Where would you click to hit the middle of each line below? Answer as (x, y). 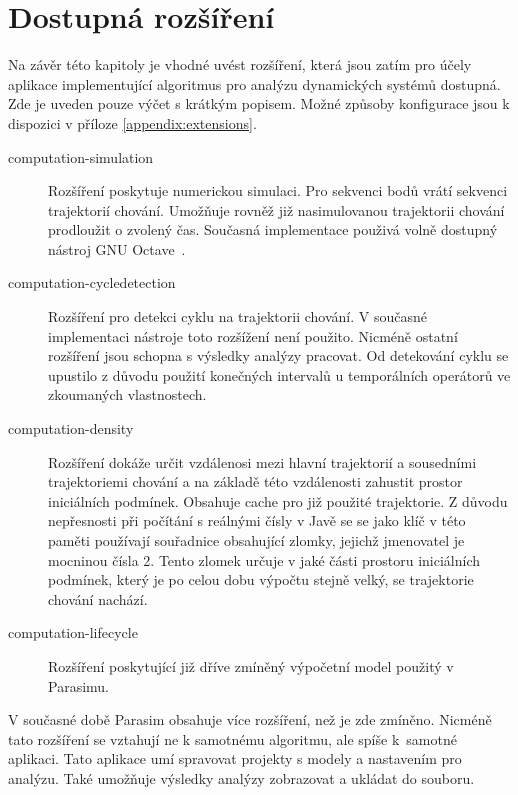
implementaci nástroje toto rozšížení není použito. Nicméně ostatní (253, 335)
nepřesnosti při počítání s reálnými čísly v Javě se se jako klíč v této (257, 520)
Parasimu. (78, 685)
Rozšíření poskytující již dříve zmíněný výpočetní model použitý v (251, 665)
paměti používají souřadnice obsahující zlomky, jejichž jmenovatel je (256, 540)
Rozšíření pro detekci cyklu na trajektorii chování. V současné (237, 316)
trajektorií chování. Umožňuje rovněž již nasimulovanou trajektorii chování (276, 209)
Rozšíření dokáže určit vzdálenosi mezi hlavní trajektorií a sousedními (262, 461)
